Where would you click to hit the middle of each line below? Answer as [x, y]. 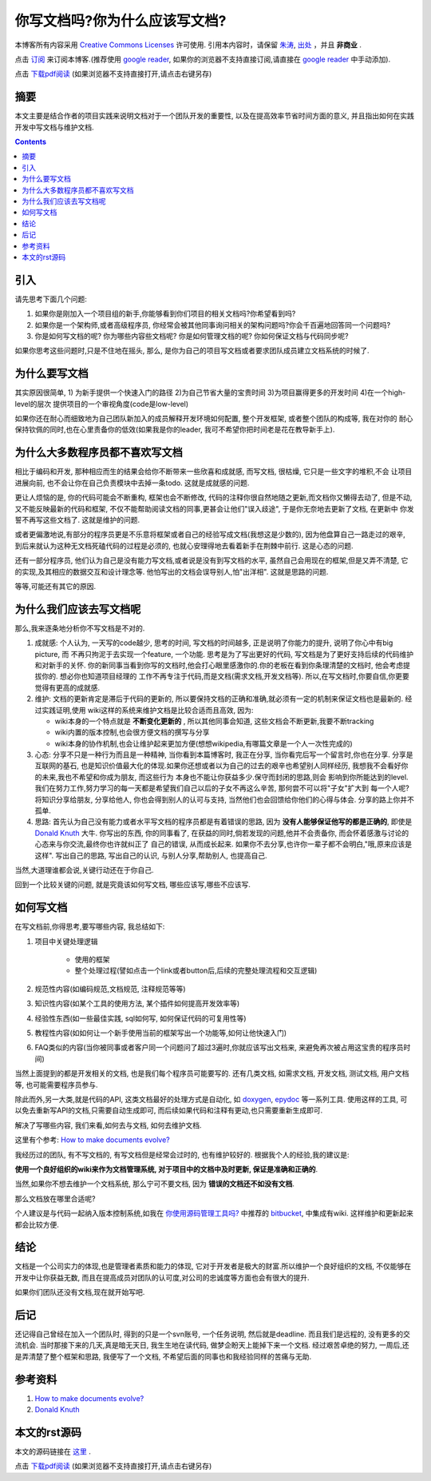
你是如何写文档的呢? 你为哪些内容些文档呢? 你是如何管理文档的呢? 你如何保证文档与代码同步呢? [192, 336]
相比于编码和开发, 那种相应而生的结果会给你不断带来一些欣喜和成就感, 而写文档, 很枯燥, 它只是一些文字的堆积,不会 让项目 [214, 472]
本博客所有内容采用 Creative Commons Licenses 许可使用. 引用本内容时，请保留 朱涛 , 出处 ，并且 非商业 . [188, 45]
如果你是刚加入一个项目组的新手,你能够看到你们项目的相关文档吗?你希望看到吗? [165, 314]
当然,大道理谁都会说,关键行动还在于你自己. [85, 870]
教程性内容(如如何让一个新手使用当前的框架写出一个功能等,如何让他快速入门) [161, 1033]
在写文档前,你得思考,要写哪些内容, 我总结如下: [90, 926]
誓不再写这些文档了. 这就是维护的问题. [77, 520]
